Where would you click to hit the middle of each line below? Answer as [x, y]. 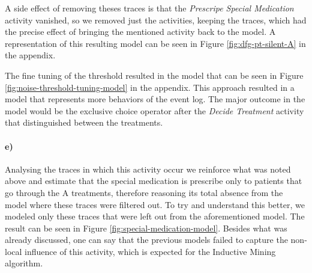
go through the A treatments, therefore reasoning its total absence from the [144, 192]
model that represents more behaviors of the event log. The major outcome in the [155, 99]
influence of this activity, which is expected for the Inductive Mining [150, 251]
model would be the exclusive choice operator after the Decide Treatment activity [154, 110]
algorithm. [24, 263]
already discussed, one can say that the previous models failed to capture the [146, 240]
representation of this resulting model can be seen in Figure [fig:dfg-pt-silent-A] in [155, 43]
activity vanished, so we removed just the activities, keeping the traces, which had [156, 20]
